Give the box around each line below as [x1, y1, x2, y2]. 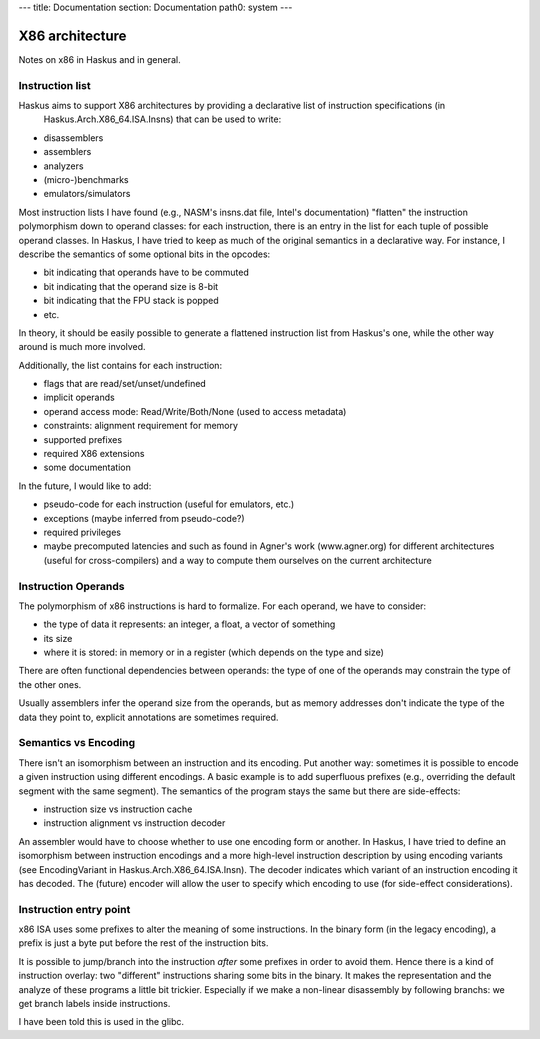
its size [43, 632, 73, 644]
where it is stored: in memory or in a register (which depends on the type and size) [43, 646, 385, 659]
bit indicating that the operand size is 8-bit [43, 280, 219, 292]
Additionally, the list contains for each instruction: [18, 359, 223, 371]
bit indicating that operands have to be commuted [43, 266, 249, 279]
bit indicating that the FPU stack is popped [43, 295, 219, 307]
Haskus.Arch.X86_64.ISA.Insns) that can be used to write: [43, 113, 282, 125]
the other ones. [18, 678, 82, 690]
